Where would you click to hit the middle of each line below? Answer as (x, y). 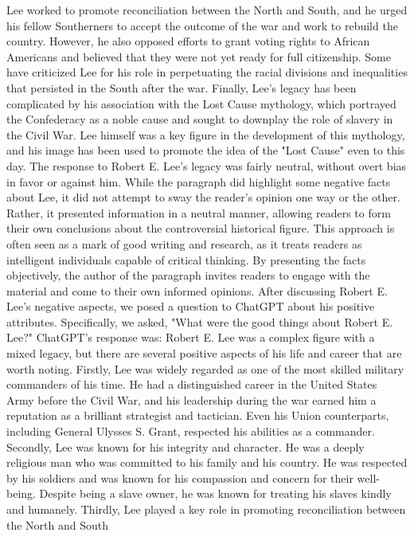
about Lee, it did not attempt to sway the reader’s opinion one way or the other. (203, 197)
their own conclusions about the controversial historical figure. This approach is (201, 228)
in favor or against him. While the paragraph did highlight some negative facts (199, 181)
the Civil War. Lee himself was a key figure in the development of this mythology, (206, 134)
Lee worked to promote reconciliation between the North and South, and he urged (207, 10)
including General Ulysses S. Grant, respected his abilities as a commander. (191, 431)
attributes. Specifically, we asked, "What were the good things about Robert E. (200, 321)
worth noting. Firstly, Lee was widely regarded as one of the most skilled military (205, 368)
